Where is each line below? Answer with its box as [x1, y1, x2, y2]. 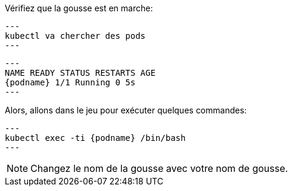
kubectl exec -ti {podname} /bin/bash [5, 133, 186, 143]
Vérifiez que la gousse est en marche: [5, 3, 153, 13]
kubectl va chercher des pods [5, 31, 146, 41]
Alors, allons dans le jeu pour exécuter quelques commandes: [5, 105, 247, 115]
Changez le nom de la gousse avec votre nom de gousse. [30, 162, 288, 174]
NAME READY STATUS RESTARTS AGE [5, 68, 156, 78]
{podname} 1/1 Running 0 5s [5, 78, 136, 87]
